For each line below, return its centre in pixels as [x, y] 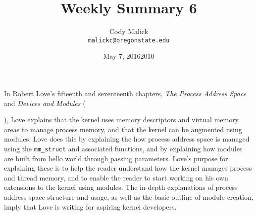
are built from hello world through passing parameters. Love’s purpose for [116, 158]
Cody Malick [129, 31]
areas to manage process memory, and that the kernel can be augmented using [123, 129]
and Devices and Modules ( [45, 103]
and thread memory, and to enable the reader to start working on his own [116, 177]
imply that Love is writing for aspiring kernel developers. [90, 206]
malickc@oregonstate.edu [129, 40]
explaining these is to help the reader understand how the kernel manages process [128, 168]
